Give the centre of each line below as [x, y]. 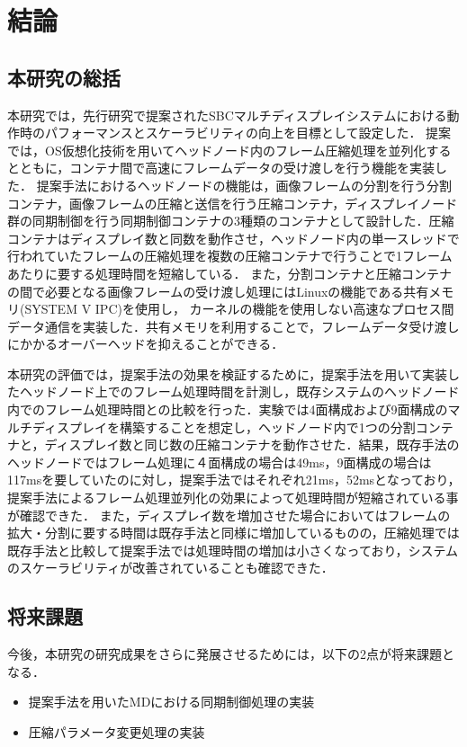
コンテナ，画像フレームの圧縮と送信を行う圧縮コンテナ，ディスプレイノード [233, 203]
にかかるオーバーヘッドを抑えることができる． [146, 344]
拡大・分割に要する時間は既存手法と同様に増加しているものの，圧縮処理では [233, 533]
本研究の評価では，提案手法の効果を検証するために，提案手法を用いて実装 [227, 373]
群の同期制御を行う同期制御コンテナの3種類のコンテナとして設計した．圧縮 [231, 221]
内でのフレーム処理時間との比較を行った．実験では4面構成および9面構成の [228, 409]
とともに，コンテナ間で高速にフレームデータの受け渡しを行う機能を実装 [221, 168]
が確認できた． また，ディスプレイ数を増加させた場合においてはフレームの [229, 515]
